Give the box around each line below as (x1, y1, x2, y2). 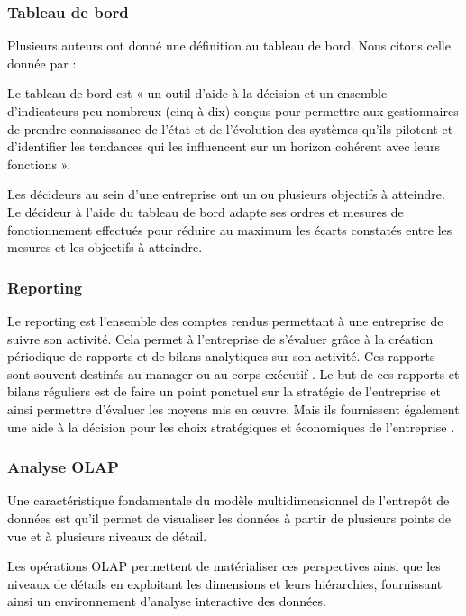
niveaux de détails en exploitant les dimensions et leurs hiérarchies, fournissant (7, 574, 443, 593)
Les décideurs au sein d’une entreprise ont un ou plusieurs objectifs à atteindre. (7, 185, 445, 204)
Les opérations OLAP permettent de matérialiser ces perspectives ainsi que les (7, 557, 441, 575)
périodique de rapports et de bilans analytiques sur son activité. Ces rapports (7, 347, 435, 366)
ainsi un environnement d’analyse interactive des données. (7, 592, 326, 611)
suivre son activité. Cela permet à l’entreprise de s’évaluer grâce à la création (7, 329, 434, 348)
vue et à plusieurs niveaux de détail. (7, 526, 207, 545)
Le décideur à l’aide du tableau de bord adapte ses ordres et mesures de (7, 202, 404, 221)
